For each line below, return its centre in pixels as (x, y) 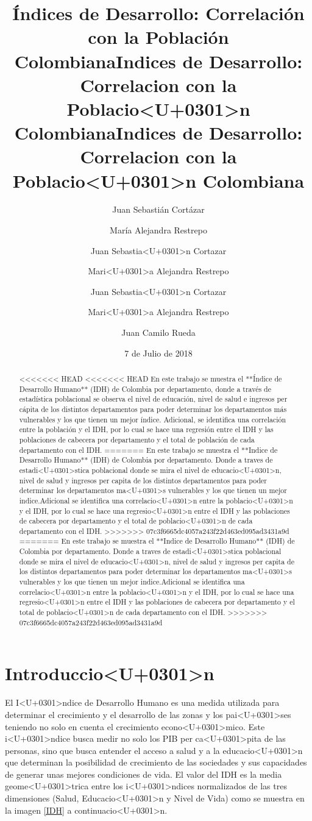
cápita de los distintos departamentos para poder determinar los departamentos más (153, 409)
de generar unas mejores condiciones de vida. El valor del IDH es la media (144, 774)
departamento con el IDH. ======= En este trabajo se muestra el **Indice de (148, 450)
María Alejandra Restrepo (158, 230)
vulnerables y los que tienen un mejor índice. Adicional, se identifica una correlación (153, 419)
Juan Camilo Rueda (158, 332)
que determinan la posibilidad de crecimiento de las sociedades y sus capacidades (156, 762)
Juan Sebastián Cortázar (158, 209)
